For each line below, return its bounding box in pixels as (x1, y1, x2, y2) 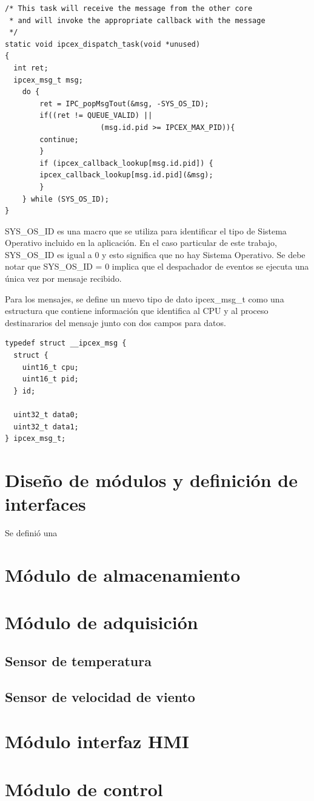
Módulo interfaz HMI (5, 729, 190, 754)
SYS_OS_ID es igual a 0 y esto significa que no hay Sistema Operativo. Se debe (5, 248, 306, 261)
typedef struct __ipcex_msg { (5, 339, 127, 348)
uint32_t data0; (13, 411, 79, 419)
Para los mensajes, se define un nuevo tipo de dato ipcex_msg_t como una (5, 292, 284, 305)
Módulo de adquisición (5, 610, 198, 635)
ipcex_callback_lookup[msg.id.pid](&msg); (39, 171, 213, 180)
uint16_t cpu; (22, 363, 79, 372)
